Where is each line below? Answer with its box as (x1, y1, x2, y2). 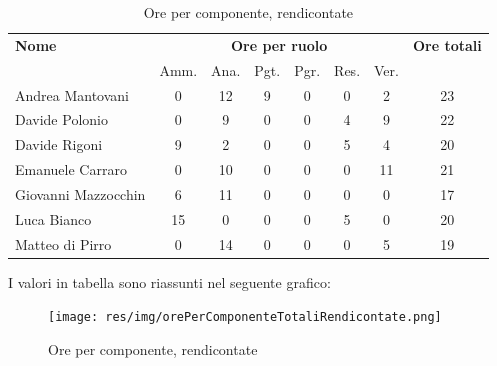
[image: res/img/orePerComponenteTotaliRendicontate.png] (48, 310, 442, 325)
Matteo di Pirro (15, 233, 112, 254)
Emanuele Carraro (15, 159, 127, 180)
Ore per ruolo (230, 34, 328, 55)
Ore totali (412, 34, 482, 55)
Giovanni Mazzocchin (15, 183, 146, 204)
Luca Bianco (15, 208, 92, 229)
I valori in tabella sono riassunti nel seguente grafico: (8, 271, 331, 292)
